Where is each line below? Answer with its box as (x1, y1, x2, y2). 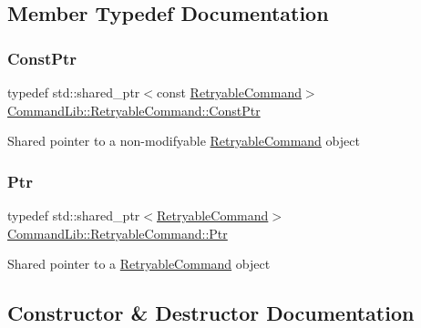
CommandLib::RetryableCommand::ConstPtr (7, 100, 261, 119)
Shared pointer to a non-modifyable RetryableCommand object (7, 131, 360, 150)
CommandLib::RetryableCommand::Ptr (7, 223, 228, 242)
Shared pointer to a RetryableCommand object (7, 254, 271, 273)
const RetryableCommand (156, 83, 302, 101)
